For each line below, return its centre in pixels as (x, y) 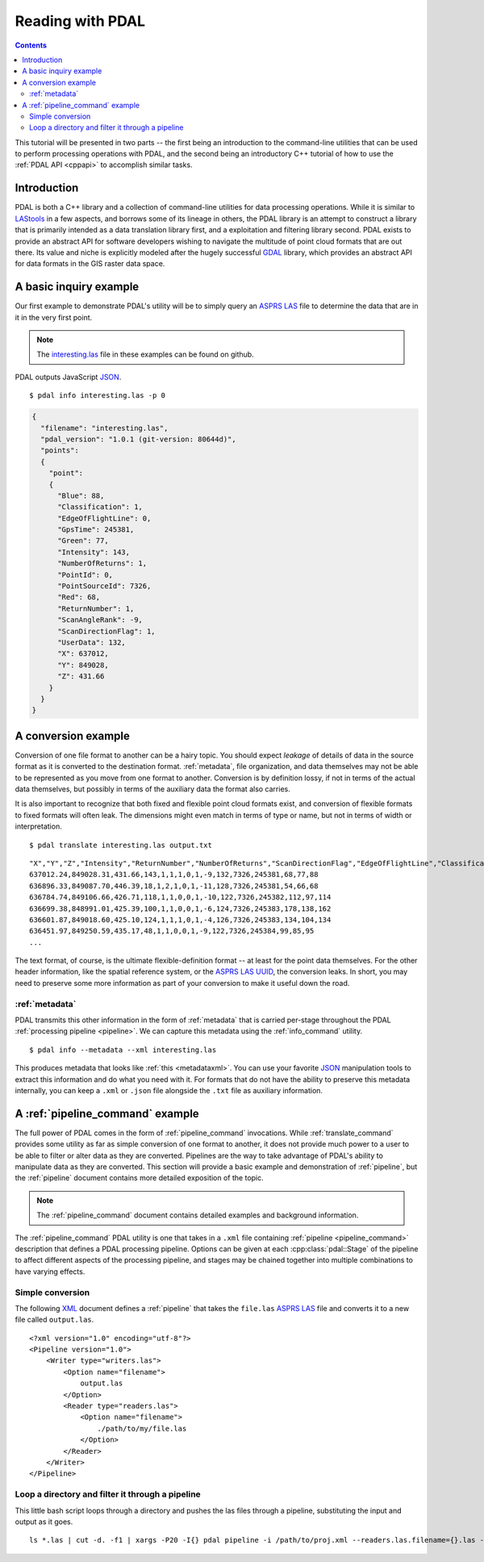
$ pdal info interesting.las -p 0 (97, 396)
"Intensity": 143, (94, 552)
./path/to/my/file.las (142, 1428)
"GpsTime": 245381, (96, 530)
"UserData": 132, (92, 642)
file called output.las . (54, 1320)
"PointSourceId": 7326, (104, 586)
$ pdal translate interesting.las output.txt (121, 845)
